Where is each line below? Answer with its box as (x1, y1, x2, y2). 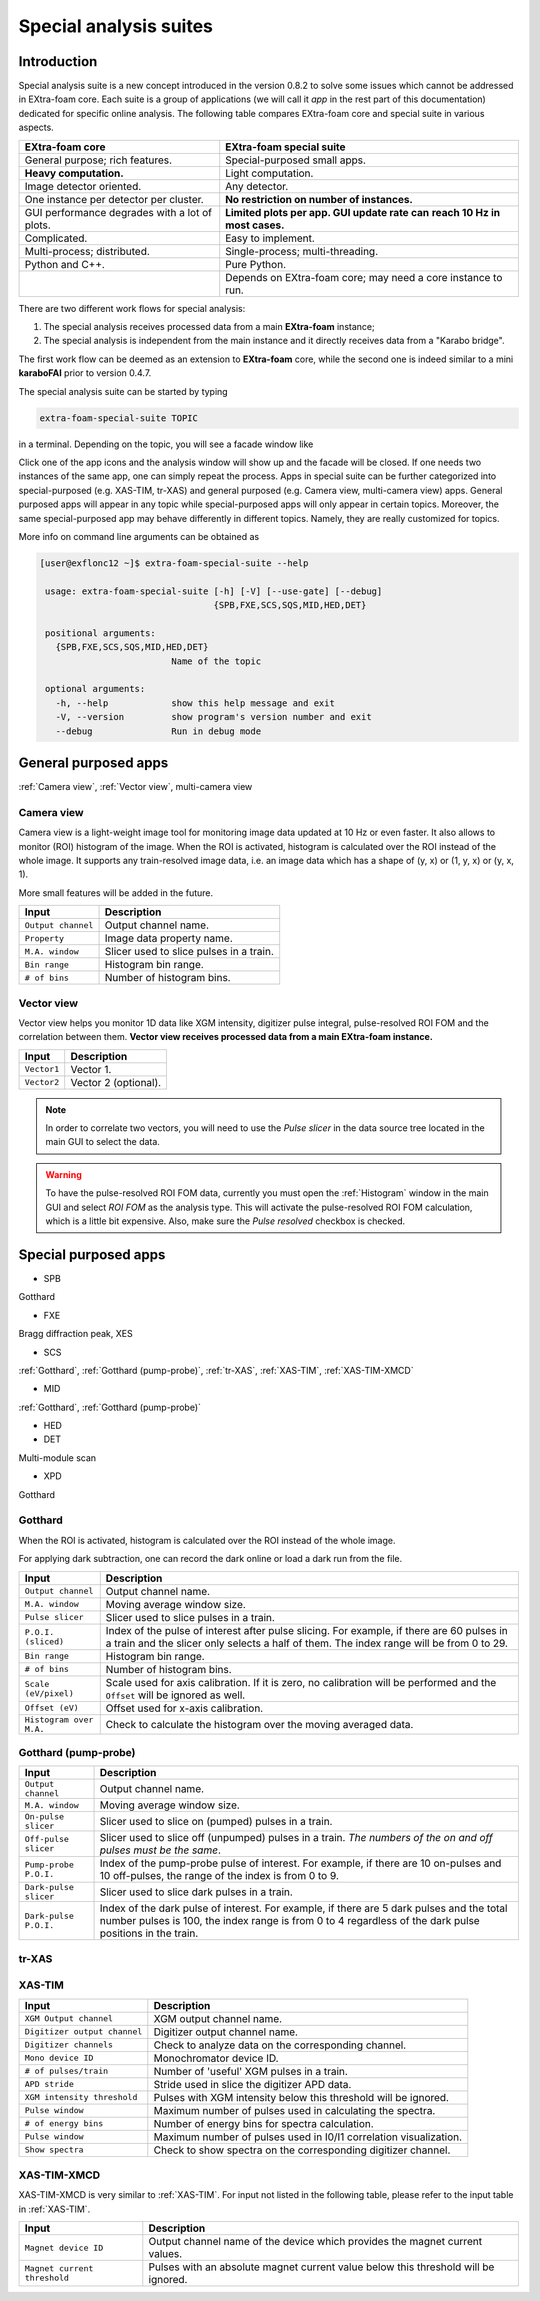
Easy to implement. (225, 231, 315, 245)
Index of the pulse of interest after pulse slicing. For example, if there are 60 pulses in (105, 1623, 509, 1637)
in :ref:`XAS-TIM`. (18, 2203, 91, 2215)
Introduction (18, 53, 98, 70)
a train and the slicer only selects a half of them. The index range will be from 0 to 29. (105, 1636, 509, 1650)
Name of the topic (171, 655, 262, 667)
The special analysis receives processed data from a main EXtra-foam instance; (43, 321, 375, 333)
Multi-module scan (18, 1451, 97, 1464)
